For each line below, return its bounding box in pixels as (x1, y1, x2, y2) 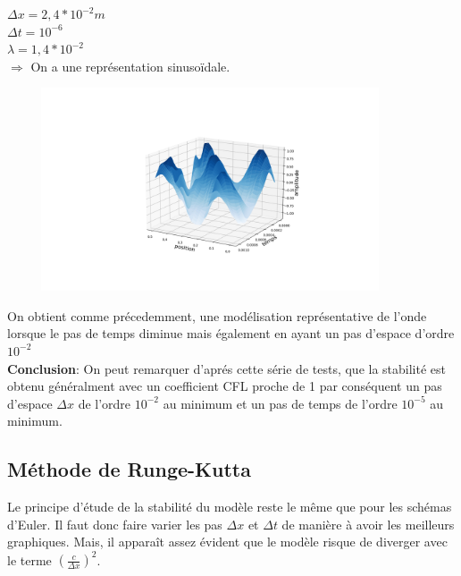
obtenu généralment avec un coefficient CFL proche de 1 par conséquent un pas (7, 377, 442, 395)
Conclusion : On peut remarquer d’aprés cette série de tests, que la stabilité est (7, 359, 447, 377)
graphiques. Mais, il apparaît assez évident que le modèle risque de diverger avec (7, 532, 448, 551)
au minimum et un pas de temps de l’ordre (163, 394, 398, 412)
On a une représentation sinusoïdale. (30, 56, 230, 75)
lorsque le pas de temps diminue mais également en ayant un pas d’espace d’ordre (7, 324, 455, 343)
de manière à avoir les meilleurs (281, 514, 455, 533)
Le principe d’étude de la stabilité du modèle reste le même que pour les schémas (7, 497, 452, 516)
